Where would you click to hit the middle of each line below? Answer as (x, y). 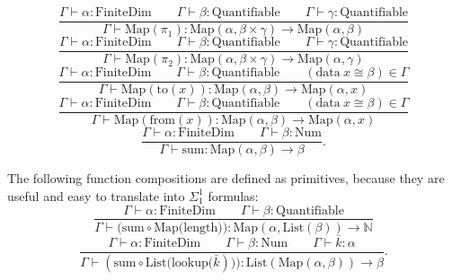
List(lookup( (179, 262)
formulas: (233, 195)
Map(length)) (191, 227)
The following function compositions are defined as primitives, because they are (226, 178)
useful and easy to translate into (96, 195)
